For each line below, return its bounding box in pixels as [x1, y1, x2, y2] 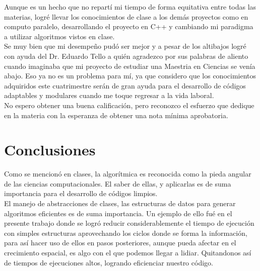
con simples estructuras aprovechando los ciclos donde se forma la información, [4, 227, 247, 238]
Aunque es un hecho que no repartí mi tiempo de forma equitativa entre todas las [4, 2, 256, 12]
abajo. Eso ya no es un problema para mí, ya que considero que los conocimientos [4, 70, 256, 81]
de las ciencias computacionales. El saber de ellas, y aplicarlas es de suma [4, 178, 231, 189]
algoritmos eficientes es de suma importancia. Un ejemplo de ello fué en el [4, 208, 232, 218]
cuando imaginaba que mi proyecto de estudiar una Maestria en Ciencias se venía [4, 60, 255, 71]
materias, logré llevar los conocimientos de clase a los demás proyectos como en [4, 11, 248, 22]
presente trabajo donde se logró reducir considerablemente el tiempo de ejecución [4, 218, 254, 228]
